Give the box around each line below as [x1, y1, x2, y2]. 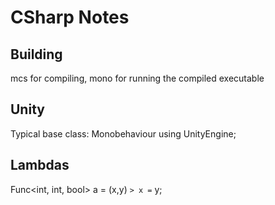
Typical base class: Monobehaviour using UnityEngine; [10, 127, 237, 140]
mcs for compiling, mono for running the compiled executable [10, 72, 265, 84]
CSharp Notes [10, 6, 130, 29]
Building [10, 46, 63, 63]
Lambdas [10, 157, 70, 174]
